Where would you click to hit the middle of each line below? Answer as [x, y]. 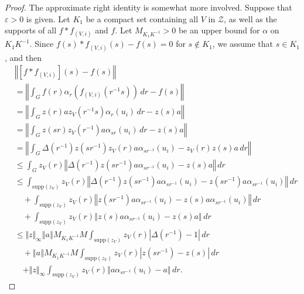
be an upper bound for [219, 30]
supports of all [31, 30]
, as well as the [250, 18]
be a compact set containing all [142, 18]
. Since [42, 44]
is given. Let [48, 18]
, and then [23, 57]
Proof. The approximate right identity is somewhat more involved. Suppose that [148, 7]
